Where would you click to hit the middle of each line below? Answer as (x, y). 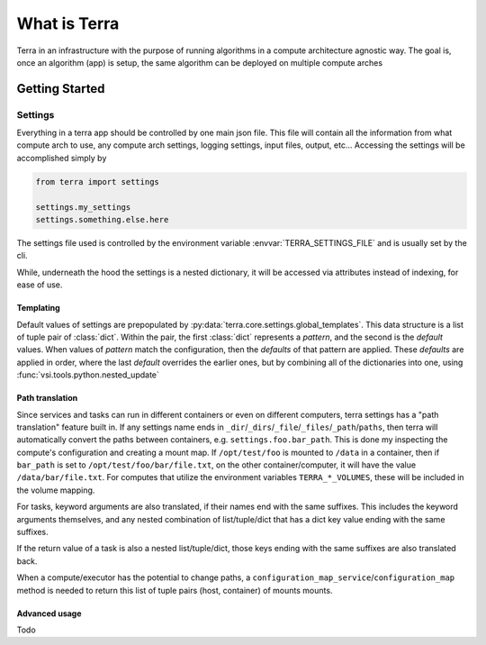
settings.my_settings (83, 207)
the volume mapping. (56, 490)
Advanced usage (49, 613)
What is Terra (68, 23)
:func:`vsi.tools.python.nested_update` (88, 375)
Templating (38, 308)
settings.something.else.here (102, 220)
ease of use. (40, 285)
